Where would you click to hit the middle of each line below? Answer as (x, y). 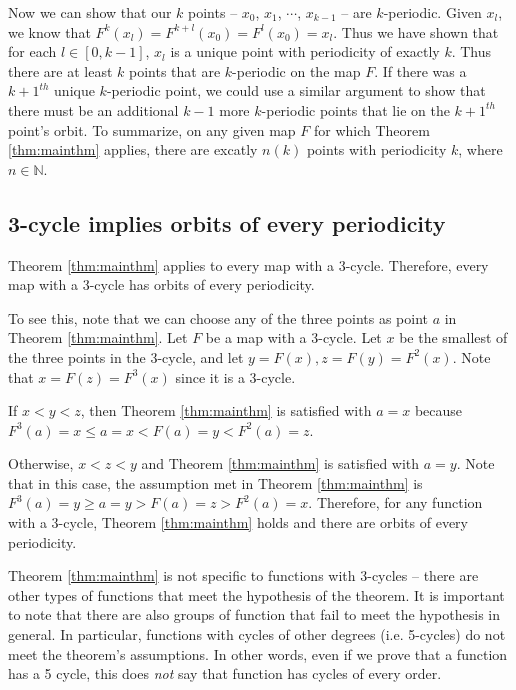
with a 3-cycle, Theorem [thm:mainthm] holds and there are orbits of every (238, 522)
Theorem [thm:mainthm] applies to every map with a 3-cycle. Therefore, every (248, 264)
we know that (49, 31)
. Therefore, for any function (395, 502)
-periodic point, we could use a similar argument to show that (296, 90)
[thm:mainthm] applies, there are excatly (133, 149)
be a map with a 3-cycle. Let (293, 337)
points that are (174, 70)
